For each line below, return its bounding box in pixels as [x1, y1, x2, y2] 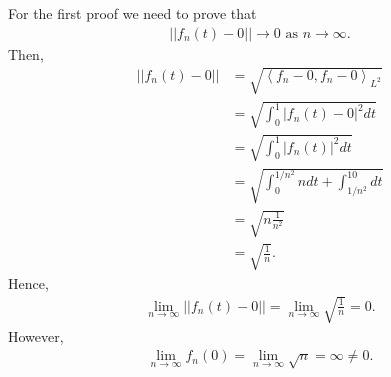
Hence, [8, 272, 49, 293]
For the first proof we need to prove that [8, 3, 257, 23]
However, [8, 325, 64, 346]
